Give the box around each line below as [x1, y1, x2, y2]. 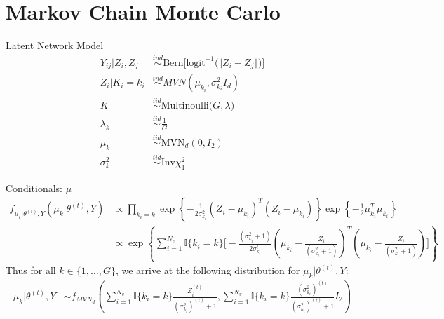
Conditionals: [6, 180, 62, 195]
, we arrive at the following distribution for [115, 263, 300, 278]
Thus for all [6, 263, 56, 278]
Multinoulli [161, 100, 209, 111]
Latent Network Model [6, 38, 104, 53]
